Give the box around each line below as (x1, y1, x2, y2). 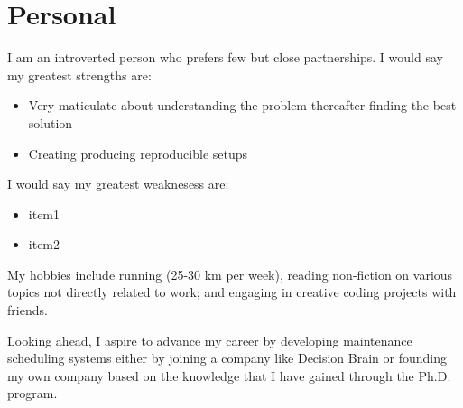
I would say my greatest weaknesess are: (7, 174, 229, 193)
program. (7, 384, 58, 403)
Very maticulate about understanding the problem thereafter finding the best (28, 96, 457, 115)
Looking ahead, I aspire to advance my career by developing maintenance (7, 330, 412, 349)
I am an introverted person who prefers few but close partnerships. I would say (7, 48, 443, 67)
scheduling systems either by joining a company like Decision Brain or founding (7, 348, 448, 367)
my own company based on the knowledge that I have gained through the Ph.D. (7, 366, 451, 385)
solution (28, 113, 73, 132)
